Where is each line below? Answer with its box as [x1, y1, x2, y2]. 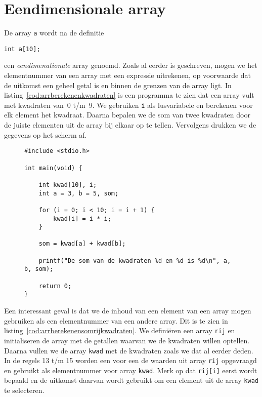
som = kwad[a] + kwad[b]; [38, 240, 126, 248]
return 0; [38, 282, 72, 290]
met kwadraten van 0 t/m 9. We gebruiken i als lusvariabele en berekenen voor [4, 99, 253, 110]
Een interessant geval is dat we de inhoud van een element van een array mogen [4, 305, 251, 316]
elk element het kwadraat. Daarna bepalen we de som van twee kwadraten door [4, 109, 250, 120]
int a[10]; [4, 45, 40, 53]
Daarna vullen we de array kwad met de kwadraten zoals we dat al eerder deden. [4, 345, 253, 355]
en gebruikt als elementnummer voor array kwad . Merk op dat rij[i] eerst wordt [4, 365, 257, 375]
